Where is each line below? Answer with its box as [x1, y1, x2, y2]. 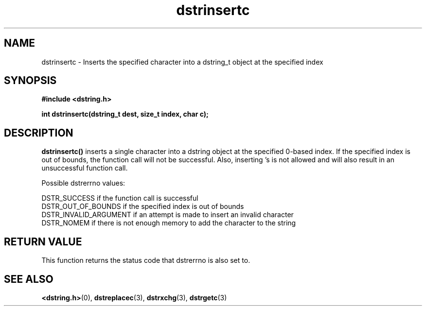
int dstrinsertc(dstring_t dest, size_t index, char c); [41, 110, 209, 119]
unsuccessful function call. [41, 164, 128, 172]
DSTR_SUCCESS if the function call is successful [41, 194, 198, 203]
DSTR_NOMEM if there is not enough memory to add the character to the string [41, 219, 296, 227]
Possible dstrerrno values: [41, 179, 125, 188]
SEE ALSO [4, 273, 53, 285]
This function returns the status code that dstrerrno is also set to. [41, 256, 250, 265]
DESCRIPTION [4, 126, 73, 139]
